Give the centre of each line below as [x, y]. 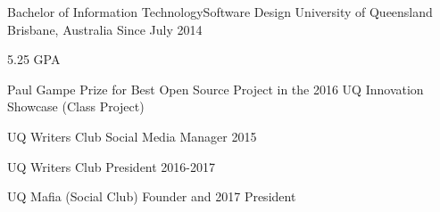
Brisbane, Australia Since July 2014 [105, 29]
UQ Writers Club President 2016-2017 [112, 166]
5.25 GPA [34, 59]
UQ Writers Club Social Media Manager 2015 [132, 136]
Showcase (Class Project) [76, 106]
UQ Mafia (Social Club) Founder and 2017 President [152, 196]
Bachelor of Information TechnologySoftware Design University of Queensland [220, 12]
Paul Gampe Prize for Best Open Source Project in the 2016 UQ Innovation [216, 89]
